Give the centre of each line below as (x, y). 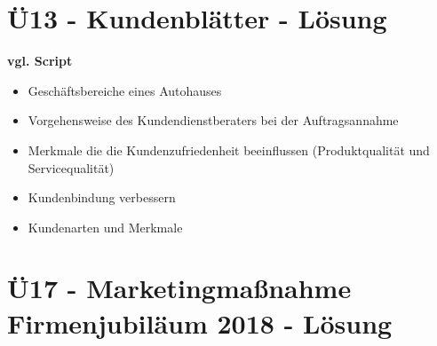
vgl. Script (40, 61)
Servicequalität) (71, 167)
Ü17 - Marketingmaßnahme (179, 288)
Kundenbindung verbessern (102, 197)
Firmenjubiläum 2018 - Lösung (200, 322)
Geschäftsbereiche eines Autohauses (125, 90)
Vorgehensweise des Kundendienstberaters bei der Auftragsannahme (213, 120)
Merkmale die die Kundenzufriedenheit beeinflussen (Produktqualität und (229, 149)
